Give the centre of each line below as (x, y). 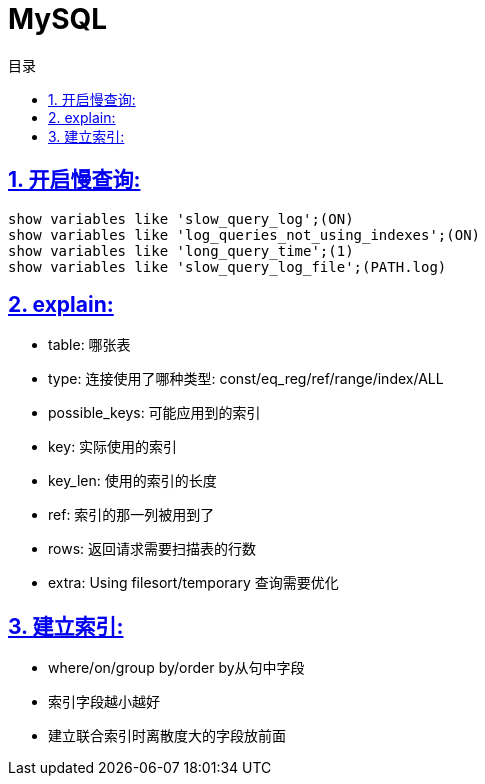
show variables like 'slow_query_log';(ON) (181, 218)
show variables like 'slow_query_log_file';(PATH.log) (227, 266)
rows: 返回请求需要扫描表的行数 (152, 549)
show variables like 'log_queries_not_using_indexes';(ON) (244, 234)
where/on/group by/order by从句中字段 (176, 668)
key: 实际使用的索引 (113, 447)
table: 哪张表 (89, 345)
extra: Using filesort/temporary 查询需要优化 (193, 583)
